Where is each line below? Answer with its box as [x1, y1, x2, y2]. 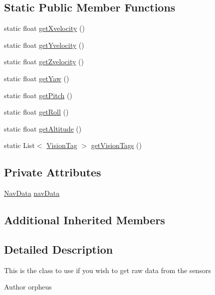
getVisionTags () [91, 140, 142, 150]
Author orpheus [4, 282, 52, 292]
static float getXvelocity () [4, 23, 85, 33]
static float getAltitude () [4, 123, 82, 134]
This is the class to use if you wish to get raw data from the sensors [4, 265, 211, 275]
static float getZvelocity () [4, 56, 84, 67]
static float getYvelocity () [4, 39, 84, 50]
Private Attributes [4, 164, 101, 180]
